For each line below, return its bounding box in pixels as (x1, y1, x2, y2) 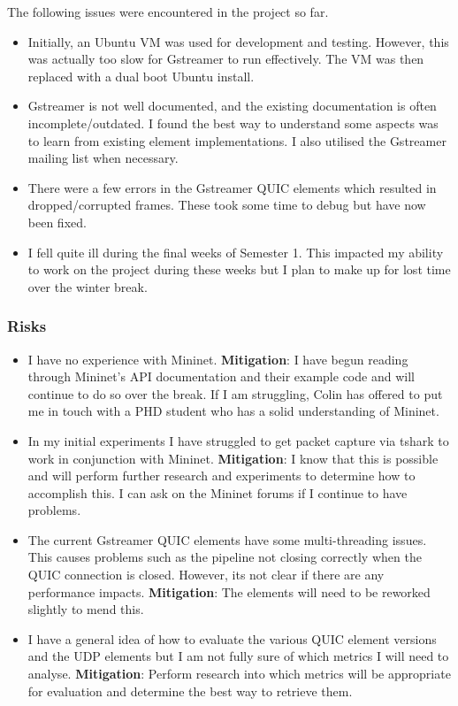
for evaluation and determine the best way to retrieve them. (27, 681, 353, 700)
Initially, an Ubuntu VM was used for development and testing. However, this (27, 32, 449, 50)
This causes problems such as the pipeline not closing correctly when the (27, 548, 422, 566)
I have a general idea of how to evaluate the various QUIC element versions (27, 629, 437, 648)
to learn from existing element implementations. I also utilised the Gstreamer (27, 131, 447, 150)
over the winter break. (27, 277, 148, 295)
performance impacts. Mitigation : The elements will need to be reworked (27, 582, 431, 601)
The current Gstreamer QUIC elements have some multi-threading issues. (27, 530, 427, 549)
